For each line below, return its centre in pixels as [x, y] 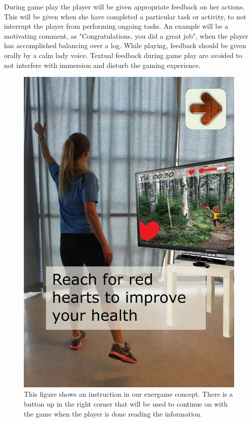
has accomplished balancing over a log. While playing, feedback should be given [125, 45]
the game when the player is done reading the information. [113, 413]
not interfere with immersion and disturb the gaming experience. [102, 65]
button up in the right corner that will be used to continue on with [126, 403]
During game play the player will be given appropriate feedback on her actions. [125, 6]
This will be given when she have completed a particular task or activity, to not [125, 16]
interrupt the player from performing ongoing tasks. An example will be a [116, 26]
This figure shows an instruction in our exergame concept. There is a [128, 394]
